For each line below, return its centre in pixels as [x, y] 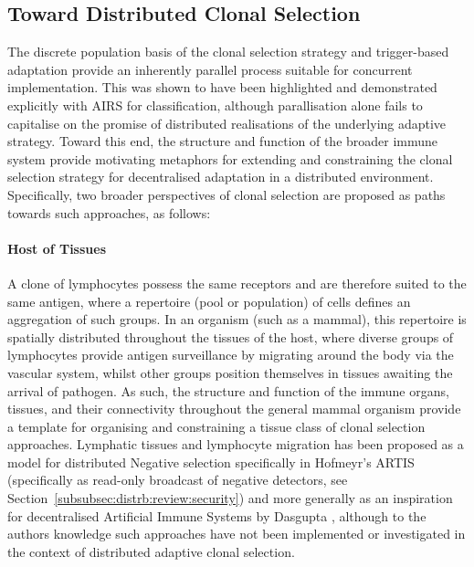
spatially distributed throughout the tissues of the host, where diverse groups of [231, 336]
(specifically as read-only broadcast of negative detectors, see [178, 480]
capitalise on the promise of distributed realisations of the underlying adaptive [227, 123]
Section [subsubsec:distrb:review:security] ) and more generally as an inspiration [230, 498]
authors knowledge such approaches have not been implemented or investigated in [237, 534]
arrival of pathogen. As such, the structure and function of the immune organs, [228, 390]
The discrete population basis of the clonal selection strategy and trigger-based [228, 52]
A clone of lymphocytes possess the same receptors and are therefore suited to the [237, 283]
